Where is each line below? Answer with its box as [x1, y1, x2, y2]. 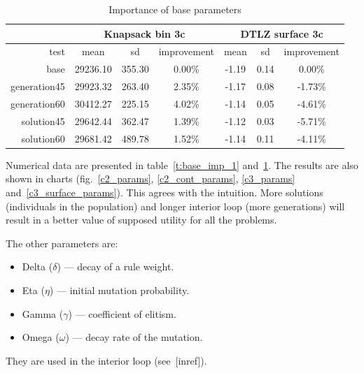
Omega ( [22, 330, 59, 344]
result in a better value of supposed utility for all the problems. [6, 212, 277, 227]
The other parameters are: [6, 235, 118, 250]
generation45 [10, 79, 65, 94]
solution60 [21, 131, 65, 145]
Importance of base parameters [108, 2, 241, 16]
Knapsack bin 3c [104, 26, 185, 41]
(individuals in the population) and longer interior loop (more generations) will [6, 198, 345, 213]
